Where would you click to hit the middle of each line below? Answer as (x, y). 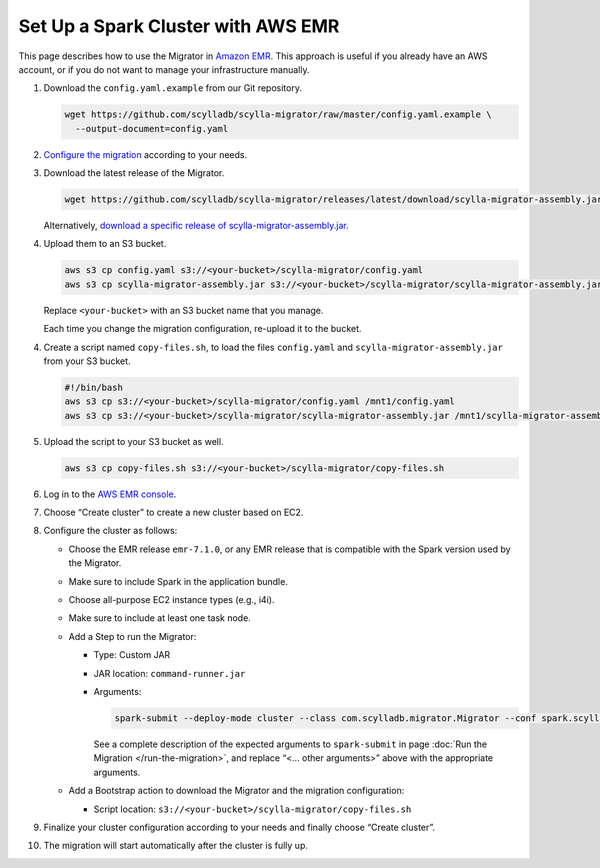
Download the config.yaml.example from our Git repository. (172, 88)
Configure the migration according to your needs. (145, 154)
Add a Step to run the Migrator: (132, 636)
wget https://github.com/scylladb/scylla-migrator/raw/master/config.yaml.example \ (278, 114)
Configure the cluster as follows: (110, 531)
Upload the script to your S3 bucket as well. (133, 441)
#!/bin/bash (94, 387)
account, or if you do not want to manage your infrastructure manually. (164, 69)
